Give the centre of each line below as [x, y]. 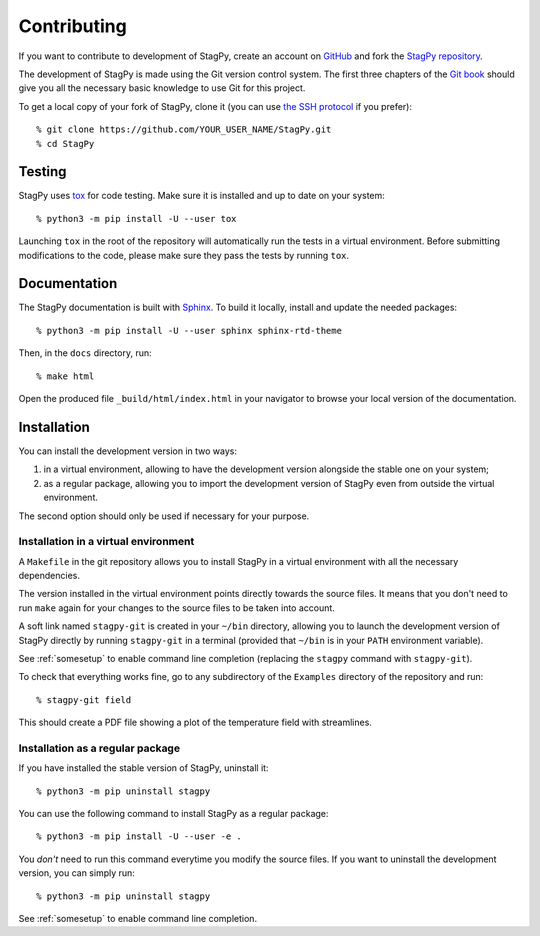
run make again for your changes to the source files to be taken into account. [176, 607]
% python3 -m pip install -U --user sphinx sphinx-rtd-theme [189, 330]
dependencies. [49, 576]
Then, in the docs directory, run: [85, 353]
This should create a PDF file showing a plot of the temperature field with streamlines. [195, 722]
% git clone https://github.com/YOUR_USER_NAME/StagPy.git [184, 129]
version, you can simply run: [76, 873]
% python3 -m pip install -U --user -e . [139, 836]
